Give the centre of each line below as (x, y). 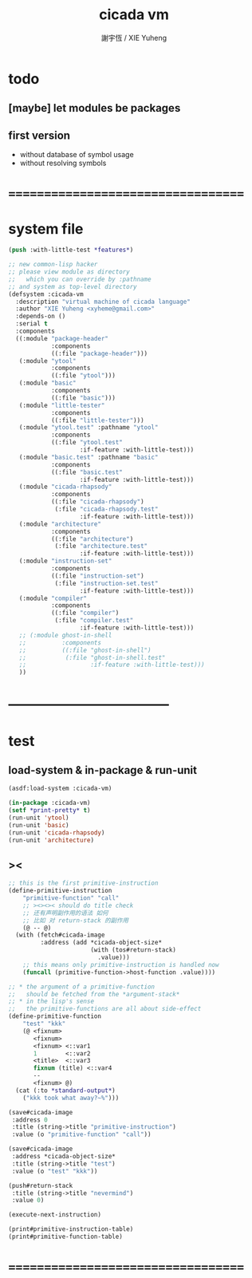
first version (39, 135)
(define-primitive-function (55, 1016)
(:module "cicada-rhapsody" (65, 487)
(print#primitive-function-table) (66, 1237)
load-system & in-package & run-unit (103, 770)
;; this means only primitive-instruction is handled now (121, 964)
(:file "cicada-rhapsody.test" (106, 509)
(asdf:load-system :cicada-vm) (60, 789)
